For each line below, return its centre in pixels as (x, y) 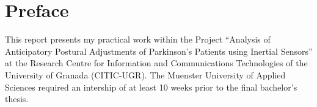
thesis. (17, 99)
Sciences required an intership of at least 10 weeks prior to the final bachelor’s (151, 87)
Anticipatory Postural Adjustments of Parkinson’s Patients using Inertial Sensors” (159, 51)
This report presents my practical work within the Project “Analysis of (138, 39)
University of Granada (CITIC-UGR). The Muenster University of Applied (145, 74)
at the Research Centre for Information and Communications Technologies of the (156, 63)
